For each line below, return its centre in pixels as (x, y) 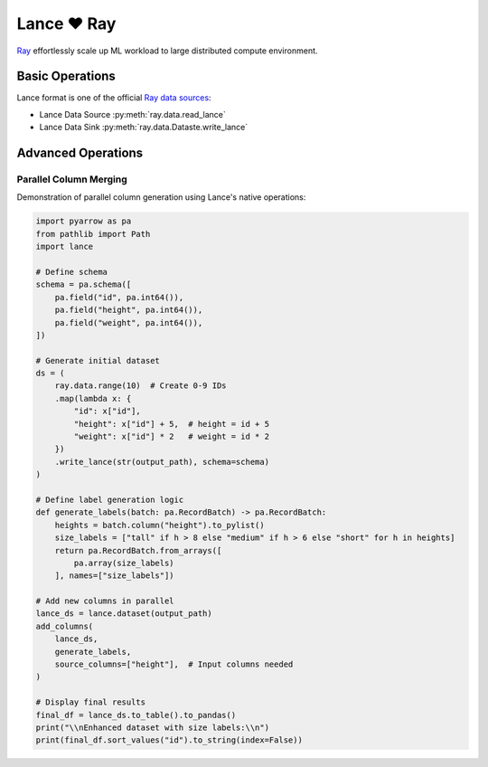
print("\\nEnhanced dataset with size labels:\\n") (153, 728)
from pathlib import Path (93, 234)
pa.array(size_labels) (124, 563)
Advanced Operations (80, 153)
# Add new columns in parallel (105, 601)
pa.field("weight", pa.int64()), (129, 322)
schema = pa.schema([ (84, 284)
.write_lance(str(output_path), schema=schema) (162, 462)
